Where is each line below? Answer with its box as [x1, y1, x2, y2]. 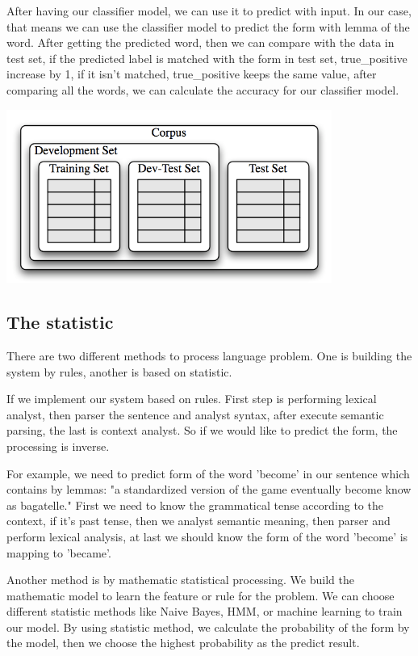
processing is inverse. [6, 437, 110, 454]
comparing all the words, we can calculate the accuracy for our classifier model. [6, 81, 399, 98]
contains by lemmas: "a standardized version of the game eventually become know [6, 481, 412, 498]
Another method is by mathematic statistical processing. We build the [6, 571, 354, 588]
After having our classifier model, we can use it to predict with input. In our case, [6, 2, 412, 19]
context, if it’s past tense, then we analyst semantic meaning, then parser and [6, 512, 391, 529]
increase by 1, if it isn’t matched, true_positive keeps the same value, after [6, 65, 377, 82]
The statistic [6, 309, 114, 334]
